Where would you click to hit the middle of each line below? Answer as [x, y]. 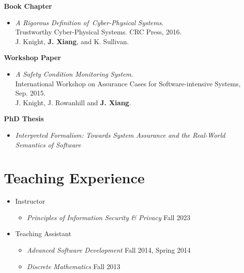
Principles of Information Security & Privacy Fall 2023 [109, 217]
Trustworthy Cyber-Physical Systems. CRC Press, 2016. [98, 32]
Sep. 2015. [30, 93]
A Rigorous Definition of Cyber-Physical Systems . [89, 22]
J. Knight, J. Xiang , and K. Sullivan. [72, 41]
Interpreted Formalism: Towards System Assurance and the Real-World [120, 135]
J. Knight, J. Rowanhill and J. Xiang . [73, 102]
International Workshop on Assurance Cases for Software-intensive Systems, [128, 83]
